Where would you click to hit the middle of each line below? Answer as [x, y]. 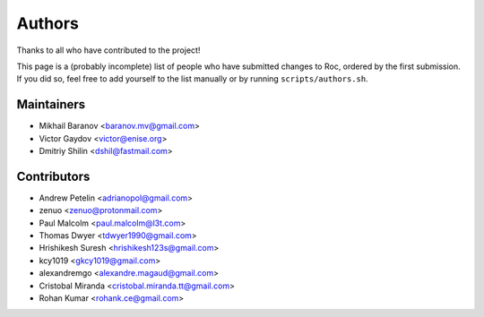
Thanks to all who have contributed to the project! [108, 50]
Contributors [53, 176]
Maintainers [51, 104]
